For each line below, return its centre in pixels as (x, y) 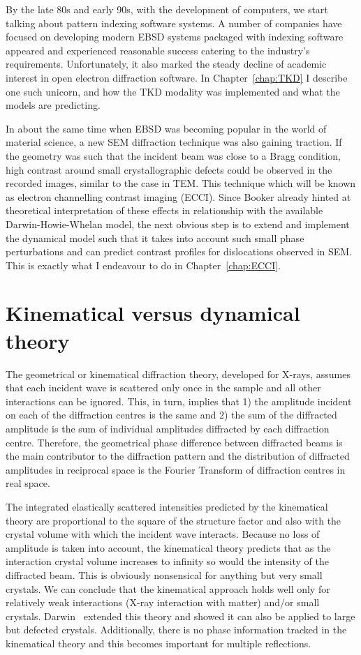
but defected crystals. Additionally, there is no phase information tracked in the (176, 630)
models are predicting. (53, 105)
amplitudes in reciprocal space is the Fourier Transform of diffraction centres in (176, 469)
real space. (28, 483)
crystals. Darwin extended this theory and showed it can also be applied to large (180, 616)
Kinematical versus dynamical (153, 313)
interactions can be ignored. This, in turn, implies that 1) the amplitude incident (179, 401)
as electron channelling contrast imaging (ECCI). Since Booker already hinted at (178, 196)
